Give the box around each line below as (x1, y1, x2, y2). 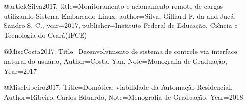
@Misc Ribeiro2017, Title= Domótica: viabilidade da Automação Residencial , (4, 82, 233, 92)
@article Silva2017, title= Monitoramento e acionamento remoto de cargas (4, 1, 223, 11)
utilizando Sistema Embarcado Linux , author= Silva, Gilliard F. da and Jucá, (4, 10, 236, 21)
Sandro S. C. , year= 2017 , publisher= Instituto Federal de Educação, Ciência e (4, 20, 238, 30)
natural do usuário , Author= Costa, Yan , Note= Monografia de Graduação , (4, 55, 227, 66)
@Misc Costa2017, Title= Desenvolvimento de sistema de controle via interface (4, 46, 237, 56)
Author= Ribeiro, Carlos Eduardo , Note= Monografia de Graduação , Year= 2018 (4, 91, 243, 102)
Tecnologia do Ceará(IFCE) (4, 29, 87, 40)
